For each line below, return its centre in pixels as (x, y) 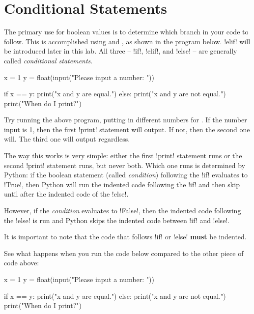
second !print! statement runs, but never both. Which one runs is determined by (125, 165)
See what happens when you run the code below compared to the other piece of (124, 253)
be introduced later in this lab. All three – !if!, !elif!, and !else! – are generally (121, 51)
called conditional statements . (48, 60)
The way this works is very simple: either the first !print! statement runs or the (123, 156)
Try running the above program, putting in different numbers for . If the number (126, 120)
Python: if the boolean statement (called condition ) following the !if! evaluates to (126, 175)
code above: (22, 263)
